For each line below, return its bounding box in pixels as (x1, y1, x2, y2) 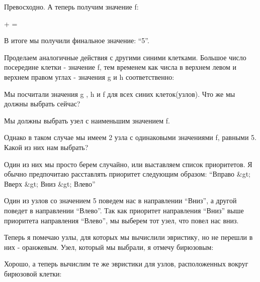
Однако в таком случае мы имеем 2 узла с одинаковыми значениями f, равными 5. (4, 132, 256, 143)
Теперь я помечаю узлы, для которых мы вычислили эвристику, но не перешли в (4, 232, 253, 242)
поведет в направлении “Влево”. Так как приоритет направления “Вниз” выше (4, 205, 244, 215)
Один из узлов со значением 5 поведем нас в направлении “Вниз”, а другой (4, 195, 237, 206)
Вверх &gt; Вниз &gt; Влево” (4, 178, 96, 189)
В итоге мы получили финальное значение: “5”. (4, 35, 149, 46)
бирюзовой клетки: (4, 268, 62, 278)
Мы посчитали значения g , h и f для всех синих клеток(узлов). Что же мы (4, 88, 235, 99)
